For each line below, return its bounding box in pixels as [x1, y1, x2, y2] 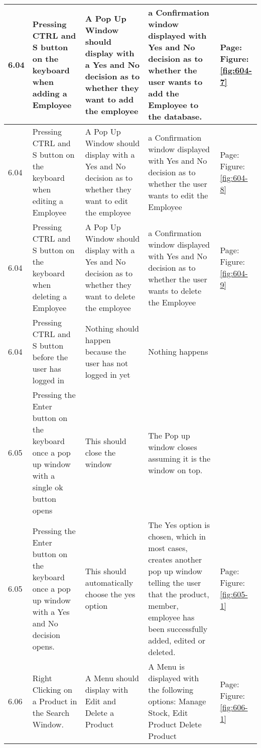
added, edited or [148, 634, 206, 646]
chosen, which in [148, 530, 206, 542]
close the [85, 447, 116, 458]
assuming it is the [148, 452, 211, 464]
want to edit [85, 195, 128, 206]
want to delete [85, 290, 136, 302]
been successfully [148, 623, 208, 634]
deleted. [148, 646, 176, 658]
